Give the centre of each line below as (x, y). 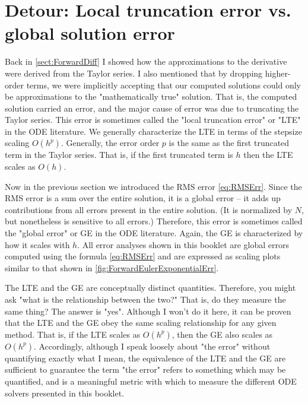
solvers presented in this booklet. (65, 393)
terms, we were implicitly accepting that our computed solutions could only (163, 85)
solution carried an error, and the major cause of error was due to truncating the (152, 108)
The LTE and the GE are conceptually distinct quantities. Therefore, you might (150, 288)
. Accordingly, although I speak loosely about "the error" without (152, 346)
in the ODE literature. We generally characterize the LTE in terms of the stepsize (153, 131)
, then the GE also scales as (222, 334)
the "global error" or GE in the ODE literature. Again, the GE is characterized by (154, 233)
